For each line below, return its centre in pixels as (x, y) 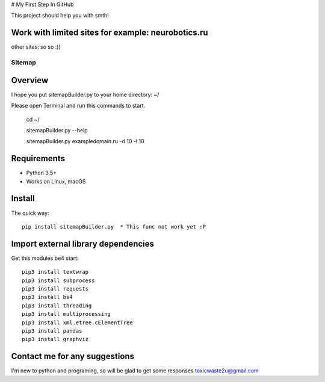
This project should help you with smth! (60, 16)
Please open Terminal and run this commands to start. (78, 106)
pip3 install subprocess (58, 280)
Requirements (38, 159)
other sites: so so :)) (36, 47)
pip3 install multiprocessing (67, 314)
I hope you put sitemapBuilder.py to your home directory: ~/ (85, 94)
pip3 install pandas (52, 331)
